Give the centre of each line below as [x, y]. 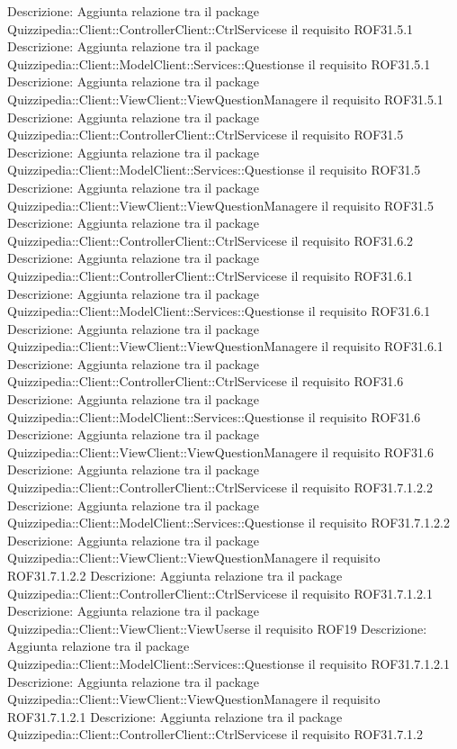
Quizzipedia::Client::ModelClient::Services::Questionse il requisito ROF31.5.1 [219, 63]
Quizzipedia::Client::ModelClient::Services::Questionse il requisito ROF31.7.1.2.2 [228, 523]
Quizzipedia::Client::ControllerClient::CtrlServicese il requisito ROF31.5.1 [211, 28]
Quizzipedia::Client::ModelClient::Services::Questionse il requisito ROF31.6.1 [219, 311]
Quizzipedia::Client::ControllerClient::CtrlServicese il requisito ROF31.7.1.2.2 [220, 487]
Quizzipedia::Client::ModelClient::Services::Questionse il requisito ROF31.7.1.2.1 [228, 663]
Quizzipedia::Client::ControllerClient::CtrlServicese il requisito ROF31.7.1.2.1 [220, 593]
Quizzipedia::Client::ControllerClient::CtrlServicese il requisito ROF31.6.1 [211, 275]
